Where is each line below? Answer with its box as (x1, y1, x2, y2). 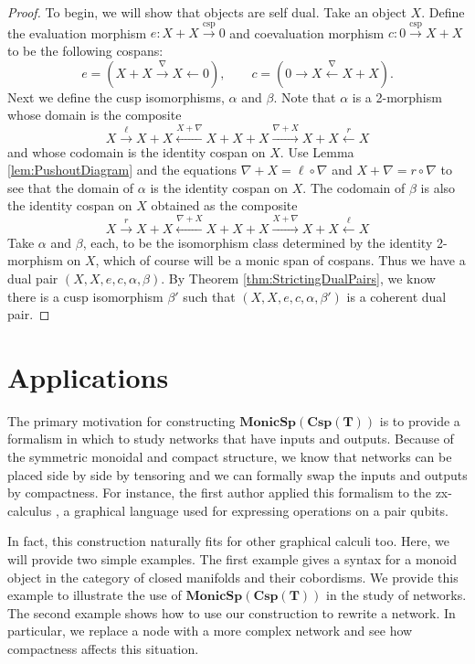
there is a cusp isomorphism (7, 286, 164, 305)
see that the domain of (7, 177, 134, 197)
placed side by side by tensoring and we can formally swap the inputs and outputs (7, 465, 468, 484)
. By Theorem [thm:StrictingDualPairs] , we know (161, 268, 436, 287)
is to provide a (379, 411, 460, 430)
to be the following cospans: (7, 40, 164, 59)
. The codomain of (302, 177, 406, 197)
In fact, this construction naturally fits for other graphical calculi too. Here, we (7, 531, 449, 551)
